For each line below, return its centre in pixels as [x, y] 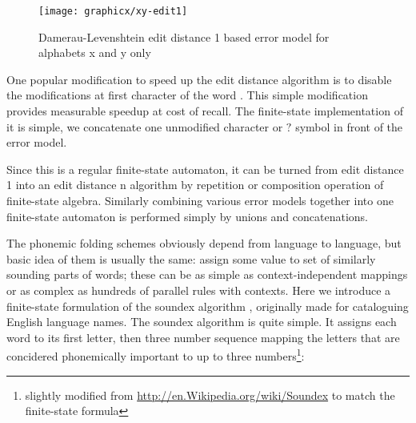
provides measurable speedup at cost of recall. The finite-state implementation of [205, 111]
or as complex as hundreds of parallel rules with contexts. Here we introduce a [199, 290]
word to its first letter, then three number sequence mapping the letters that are [203, 337]
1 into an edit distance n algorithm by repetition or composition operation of [195, 185]
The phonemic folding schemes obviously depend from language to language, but [204, 243]
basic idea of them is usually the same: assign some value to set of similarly [191, 258]
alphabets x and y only [95, 52]
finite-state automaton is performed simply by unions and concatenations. [187, 216]
